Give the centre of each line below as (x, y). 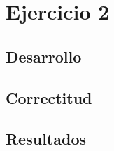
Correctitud (49, 97)
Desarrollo (44, 56)
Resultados (46, 139)
